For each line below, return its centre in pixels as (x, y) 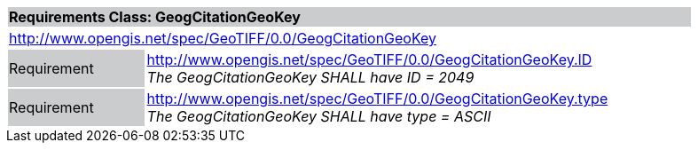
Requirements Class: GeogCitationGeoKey (155, 17)
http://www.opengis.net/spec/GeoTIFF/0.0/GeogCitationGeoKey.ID (369, 59)
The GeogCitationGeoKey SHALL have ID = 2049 (310, 77)
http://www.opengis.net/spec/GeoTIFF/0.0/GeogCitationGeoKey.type (377, 99)
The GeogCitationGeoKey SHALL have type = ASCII (319, 116)
